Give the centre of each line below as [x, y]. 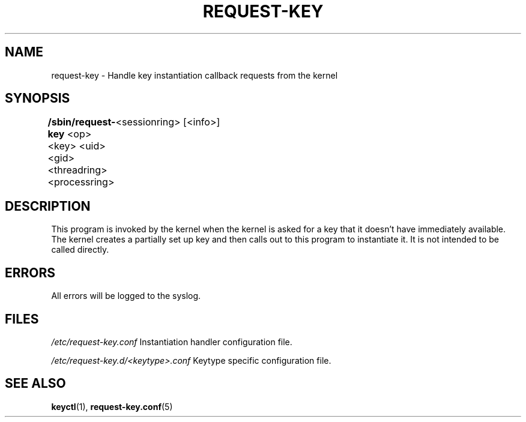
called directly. [80, 250]
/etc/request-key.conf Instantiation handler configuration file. [172, 342]
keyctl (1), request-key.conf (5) [112, 406]
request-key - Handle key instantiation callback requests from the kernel [195, 75]
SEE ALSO [35, 384]
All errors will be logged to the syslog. [126, 296]
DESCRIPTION [48, 206]
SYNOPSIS [38, 98]
